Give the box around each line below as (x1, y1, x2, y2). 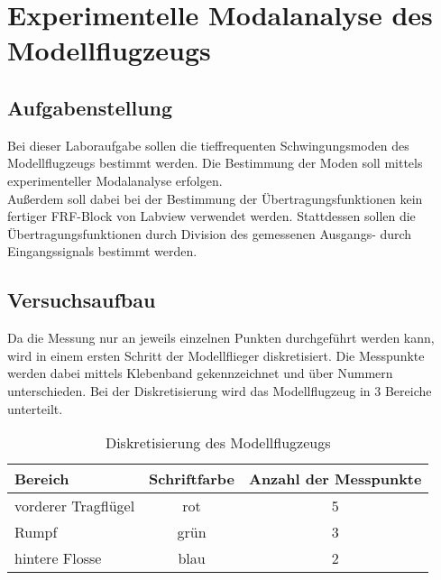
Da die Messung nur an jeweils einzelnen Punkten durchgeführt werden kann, (7, 328, 435, 347)
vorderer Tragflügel (14, 495, 135, 517)
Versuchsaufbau (7, 286, 156, 314)
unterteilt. (7, 399, 63, 418)
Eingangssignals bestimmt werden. (7, 242, 198, 261)
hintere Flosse (14, 548, 102, 569)
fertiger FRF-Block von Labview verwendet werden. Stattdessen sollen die (7, 207, 416, 226)
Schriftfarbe (149, 468, 234, 490)
